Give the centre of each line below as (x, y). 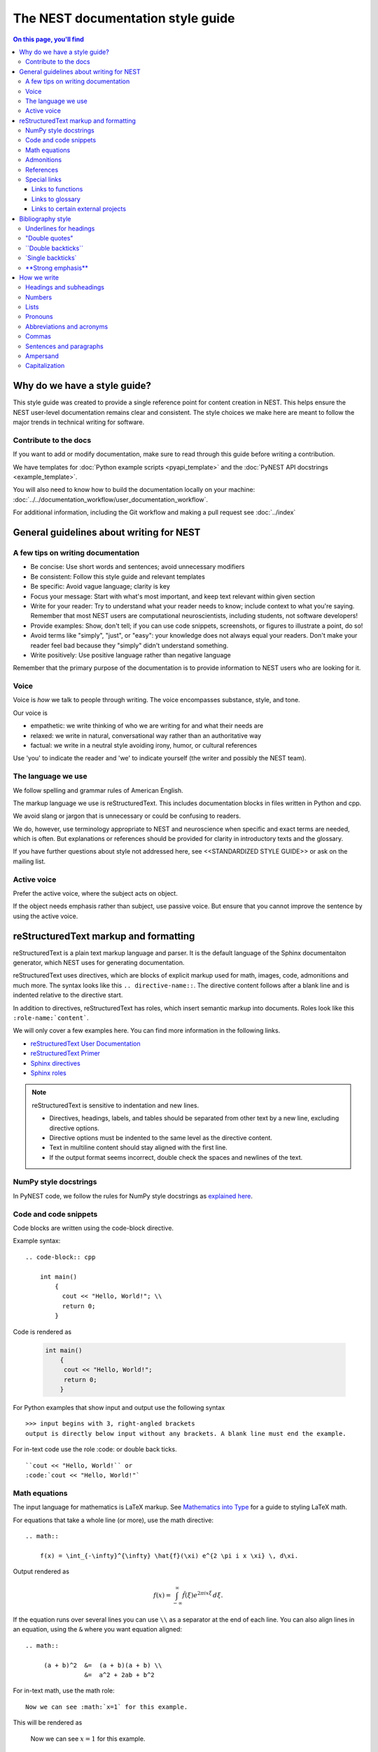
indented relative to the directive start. (68, 995)
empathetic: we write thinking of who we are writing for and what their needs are (147, 726)
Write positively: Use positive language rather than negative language (131, 655)
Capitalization (45, 366)
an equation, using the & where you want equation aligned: (97, 1629)
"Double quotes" (49, 238)
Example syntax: (37, 1241)
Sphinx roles (48, 1073)
